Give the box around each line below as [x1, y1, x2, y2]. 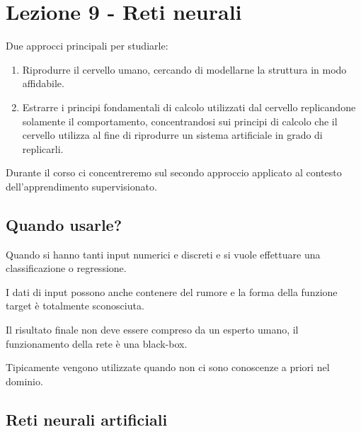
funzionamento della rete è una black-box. [6, 336, 188, 351]
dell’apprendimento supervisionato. [6, 178, 157, 193]
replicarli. [22, 141, 64, 156]
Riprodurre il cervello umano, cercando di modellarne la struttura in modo [22, 62, 347, 76]
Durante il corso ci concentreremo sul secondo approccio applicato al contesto [6, 165, 342, 180]
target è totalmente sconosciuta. [6, 298, 144, 313]
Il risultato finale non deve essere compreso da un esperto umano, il [6, 322, 299, 337]
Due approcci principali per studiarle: [6, 38, 168, 53]
